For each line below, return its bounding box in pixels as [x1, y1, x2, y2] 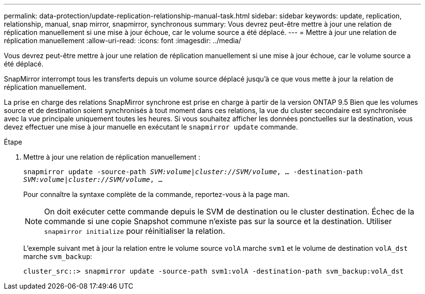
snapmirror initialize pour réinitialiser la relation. [44, 226, 225, 236]
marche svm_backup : [23, 252, 92, 261]
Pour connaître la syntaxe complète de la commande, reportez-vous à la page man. [23, 190, 290, 198]
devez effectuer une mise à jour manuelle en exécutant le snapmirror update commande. [4, 123, 298, 131]
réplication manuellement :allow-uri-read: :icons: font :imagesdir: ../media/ [4, 36, 241, 45]
